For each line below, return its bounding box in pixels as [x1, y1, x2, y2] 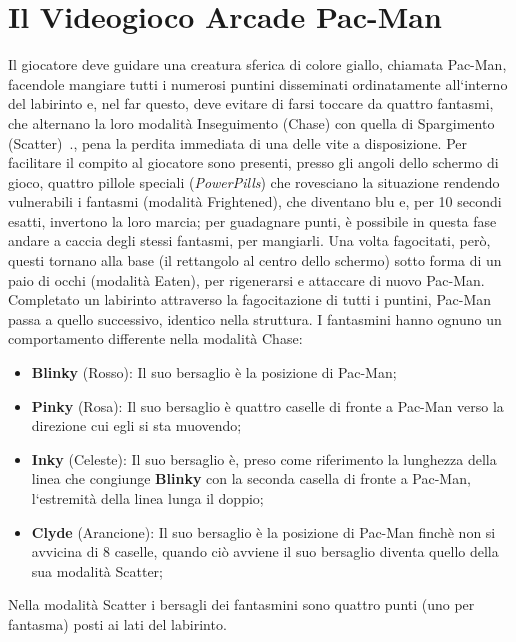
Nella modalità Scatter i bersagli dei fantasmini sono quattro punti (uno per [8, 594, 475, 615]
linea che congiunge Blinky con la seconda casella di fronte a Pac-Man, [31, 468, 471, 489]
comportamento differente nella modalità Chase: [8, 328, 303, 349]
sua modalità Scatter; [31, 560, 163, 581]
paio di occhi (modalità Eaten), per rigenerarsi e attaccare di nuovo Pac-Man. [8, 269, 485, 290]
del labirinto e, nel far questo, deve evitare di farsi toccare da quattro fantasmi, [8, 93, 494, 114]
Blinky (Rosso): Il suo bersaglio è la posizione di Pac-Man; [31, 362, 397, 383]
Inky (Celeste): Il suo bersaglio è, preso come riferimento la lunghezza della [31, 448, 497, 469]
